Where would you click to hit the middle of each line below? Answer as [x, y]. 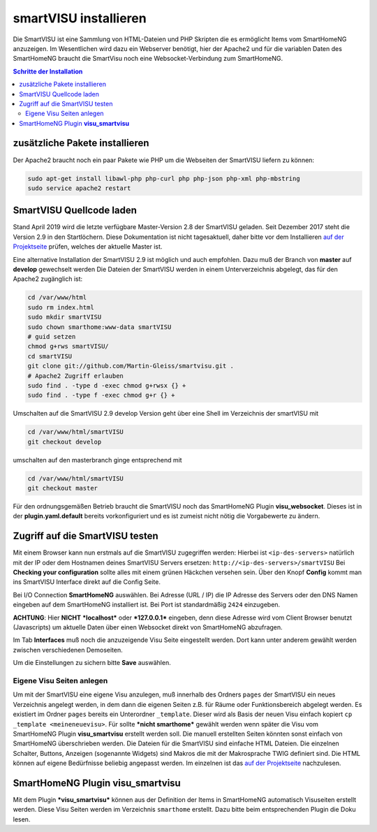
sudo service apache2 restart [79, 188]
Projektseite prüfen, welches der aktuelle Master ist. [88, 247]
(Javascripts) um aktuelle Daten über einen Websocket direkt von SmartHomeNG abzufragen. [148, 627]
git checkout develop [65, 441]
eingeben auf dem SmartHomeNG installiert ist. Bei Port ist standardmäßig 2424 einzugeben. [147, 605]
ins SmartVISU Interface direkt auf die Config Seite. [87, 582]
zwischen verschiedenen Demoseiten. [68, 650]
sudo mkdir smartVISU [65, 317]
